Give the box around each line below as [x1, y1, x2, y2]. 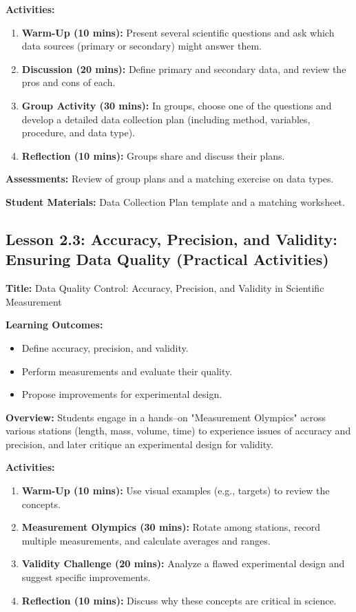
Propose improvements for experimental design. [21, 387, 222, 401]
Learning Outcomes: [6, 317, 103, 332]
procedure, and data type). [21, 125, 136, 140]
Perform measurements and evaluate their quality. [21, 363, 233, 378]
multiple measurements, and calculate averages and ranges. [21, 533, 271, 547]
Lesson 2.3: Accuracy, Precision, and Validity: [6, 228, 337, 249]
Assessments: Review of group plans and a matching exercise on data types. [6, 171, 334, 186]
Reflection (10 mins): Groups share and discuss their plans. [21, 148, 285, 162]
